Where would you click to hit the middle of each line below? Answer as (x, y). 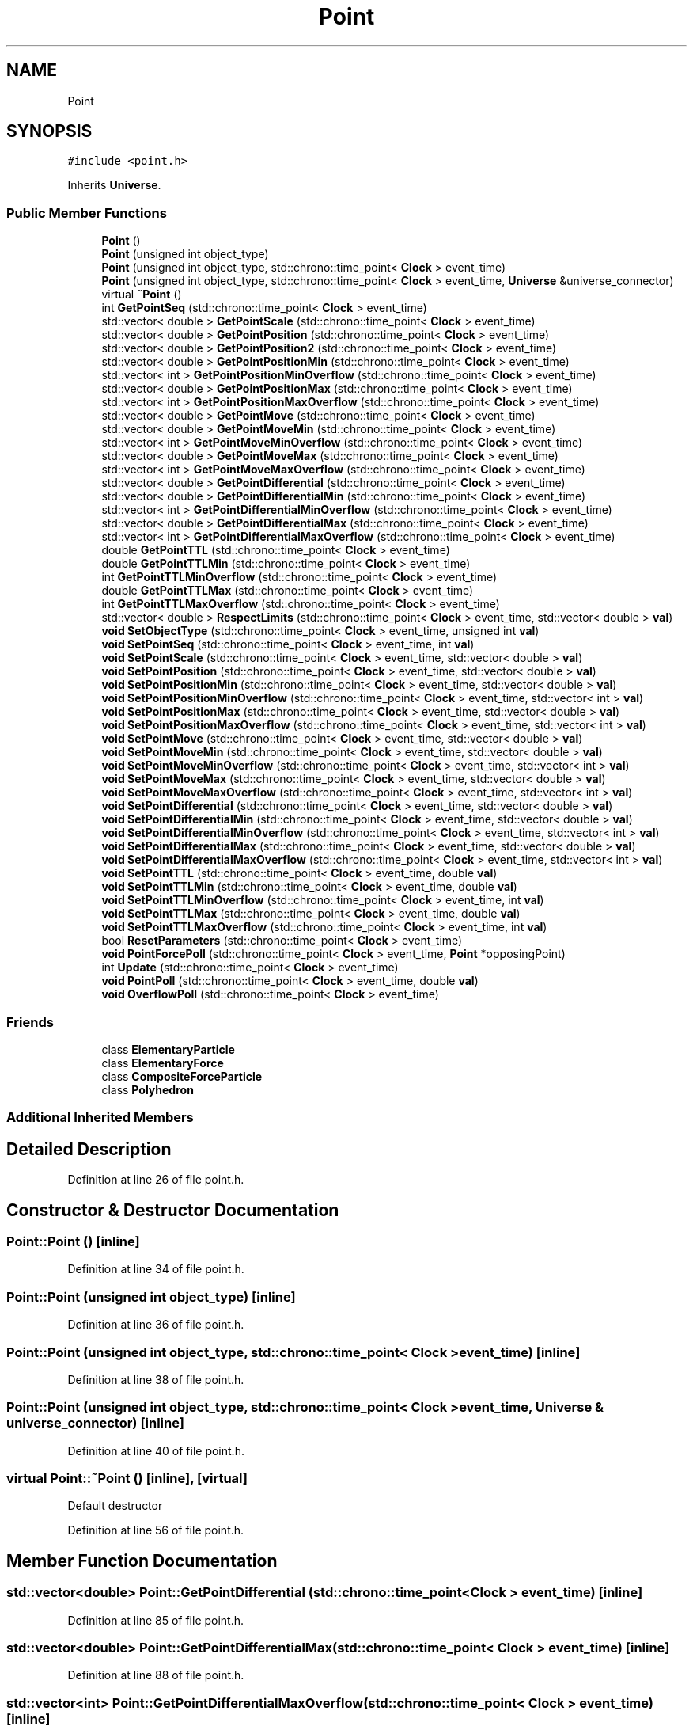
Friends (30, 1022)
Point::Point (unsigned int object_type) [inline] (151, 1296)
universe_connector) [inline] (95, 1423)
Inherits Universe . (114, 185)
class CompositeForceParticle (182, 1076)
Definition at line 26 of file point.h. (156, 1180)
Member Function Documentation (142, 1561)
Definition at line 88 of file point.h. (156, 1675)
